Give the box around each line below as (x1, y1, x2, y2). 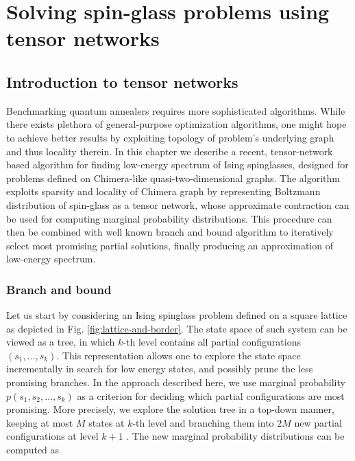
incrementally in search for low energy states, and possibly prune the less (6, 361, 313, 376)
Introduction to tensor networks (6, 71, 238, 92)
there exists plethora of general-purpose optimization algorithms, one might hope (6, 117, 347, 131)
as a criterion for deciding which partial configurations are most (77, 388, 345, 403)
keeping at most (6, 415, 73, 429)
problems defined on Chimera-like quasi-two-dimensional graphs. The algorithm (6, 170, 340, 185)
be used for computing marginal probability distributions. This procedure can (6, 211, 332, 225)
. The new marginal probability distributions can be (126, 429, 345, 443)
